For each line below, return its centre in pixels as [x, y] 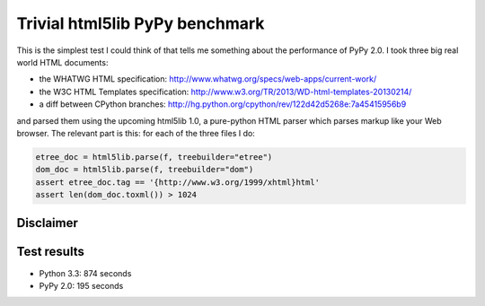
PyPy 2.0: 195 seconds [81, 285]
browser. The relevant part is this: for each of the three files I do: [136, 133]
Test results [50, 252]
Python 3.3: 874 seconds [85, 273]
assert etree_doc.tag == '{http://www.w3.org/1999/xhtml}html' [178, 182]
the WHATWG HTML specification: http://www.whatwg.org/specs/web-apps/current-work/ [208, 79]
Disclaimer [47, 223]
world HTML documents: [62, 62]
